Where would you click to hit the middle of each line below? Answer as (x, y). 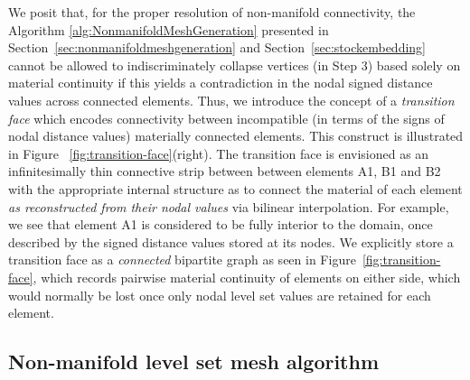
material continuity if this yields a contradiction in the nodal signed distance (221, 83)
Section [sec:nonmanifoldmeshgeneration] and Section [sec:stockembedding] (217, 47)
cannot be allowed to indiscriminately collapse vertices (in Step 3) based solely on (235, 65)
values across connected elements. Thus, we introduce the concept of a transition (231, 100)
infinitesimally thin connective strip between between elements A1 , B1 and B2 (225, 171)
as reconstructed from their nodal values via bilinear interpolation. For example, (229, 206)
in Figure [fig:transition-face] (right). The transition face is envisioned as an (219, 153)
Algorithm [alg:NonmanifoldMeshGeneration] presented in (169, 29)
